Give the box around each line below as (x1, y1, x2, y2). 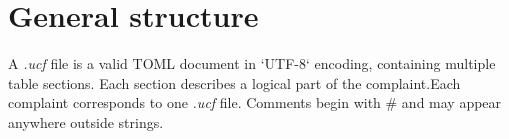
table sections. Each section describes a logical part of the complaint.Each (8, 72, 461, 93)
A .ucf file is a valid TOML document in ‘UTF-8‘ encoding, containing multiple (8, 53, 496, 74)
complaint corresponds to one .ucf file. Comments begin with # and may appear (8, 92, 502, 113)
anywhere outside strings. (8, 111, 164, 132)
